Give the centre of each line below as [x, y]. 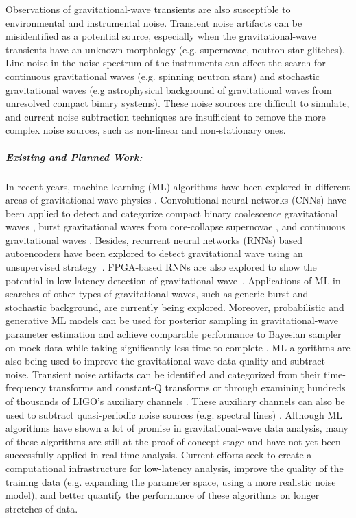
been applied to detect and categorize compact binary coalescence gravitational [172, 213]
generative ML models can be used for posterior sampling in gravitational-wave [172, 320]
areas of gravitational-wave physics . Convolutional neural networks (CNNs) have [176, 200]
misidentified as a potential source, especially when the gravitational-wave [161, 36]
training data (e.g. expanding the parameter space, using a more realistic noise [171, 481]
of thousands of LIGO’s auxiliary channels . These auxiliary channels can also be [175, 401]
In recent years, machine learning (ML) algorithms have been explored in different [178, 186]
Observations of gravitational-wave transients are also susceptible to [148, 9]
